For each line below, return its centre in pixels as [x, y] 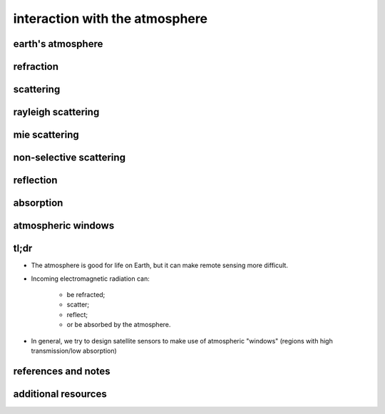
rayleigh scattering [56, 112]
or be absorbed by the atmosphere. [119, 325]
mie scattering [46, 135]
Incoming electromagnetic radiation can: [90, 279]
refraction [36, 67]
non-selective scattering [70, 158]
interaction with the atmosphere [111, 19]
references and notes [62, 371]
